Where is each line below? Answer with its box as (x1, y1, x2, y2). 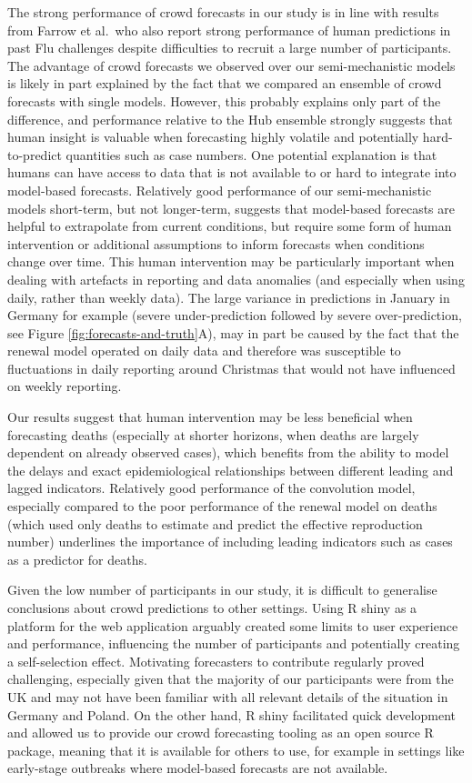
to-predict (7, 145, 62, 164)
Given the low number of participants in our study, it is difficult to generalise (7, 580, 437, 599)
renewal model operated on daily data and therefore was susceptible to (7, 341, 401, 360)
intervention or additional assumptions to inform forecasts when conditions (7, 234, 425, 253)
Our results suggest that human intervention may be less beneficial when (7, 407, 413, 427)
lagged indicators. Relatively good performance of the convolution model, (7, 478, 416, 497)
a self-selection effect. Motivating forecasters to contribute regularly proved (7, 651, 425, 670)
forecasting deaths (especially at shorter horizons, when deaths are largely (7, 425, 419, 444)
